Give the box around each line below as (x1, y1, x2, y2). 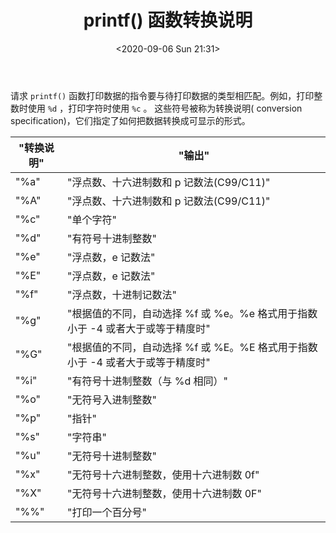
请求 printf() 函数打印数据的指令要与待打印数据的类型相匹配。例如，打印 (10, 89, 315, 101)
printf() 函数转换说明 (83, 9, 253, 32)
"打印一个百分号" (66, 505, 147, 519)
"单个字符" (66, 212, 117, 226)
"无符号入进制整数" (66, 392, 157, 406)
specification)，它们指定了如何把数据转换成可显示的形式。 (10, 114, 251, 126)
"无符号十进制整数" (66, 449, 157, 463)
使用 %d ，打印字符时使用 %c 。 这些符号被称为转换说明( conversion (27, 102, 303, 114)
